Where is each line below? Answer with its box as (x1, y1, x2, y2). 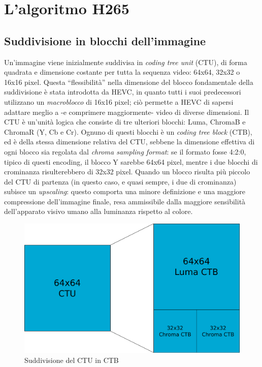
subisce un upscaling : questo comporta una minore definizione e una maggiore (4, 186, 246, 197)
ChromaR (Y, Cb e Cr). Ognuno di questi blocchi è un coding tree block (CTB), (4, 126, 252, 137)
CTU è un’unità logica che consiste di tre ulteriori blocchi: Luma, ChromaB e (4, 116, 246, 127)
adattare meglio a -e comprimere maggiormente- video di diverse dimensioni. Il (4, 106, 249, 117)
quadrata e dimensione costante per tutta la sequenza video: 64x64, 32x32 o (4, 67, 240, 77)
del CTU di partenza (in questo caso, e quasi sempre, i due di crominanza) (4, 176, 237, 187)
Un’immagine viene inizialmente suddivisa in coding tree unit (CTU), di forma (4, 56, 247, 67)
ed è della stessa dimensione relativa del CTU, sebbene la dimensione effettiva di (4, 136, 255, 147)
